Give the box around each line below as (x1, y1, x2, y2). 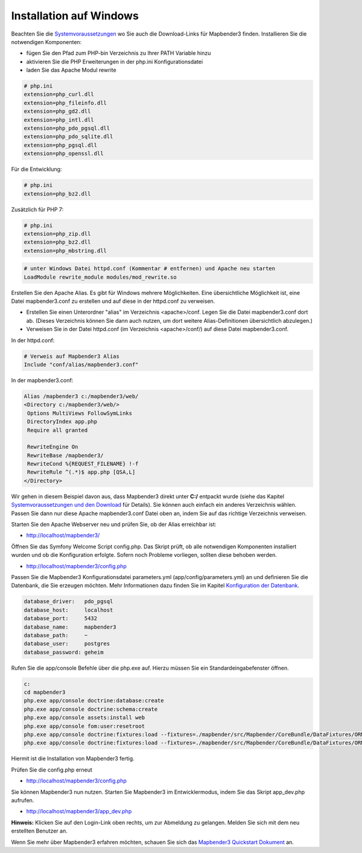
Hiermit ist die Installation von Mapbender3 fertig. (11, 755, 135, 763)
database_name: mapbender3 (24, 623, 117, 630)
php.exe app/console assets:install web (24, 714, 145, 721)
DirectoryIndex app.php (27, 418, 98, 425)
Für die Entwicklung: (11, 166, 62, 173)
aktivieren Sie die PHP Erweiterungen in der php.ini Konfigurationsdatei (26, 58, 203, 65)
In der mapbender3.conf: (11, 376, 74, 384)
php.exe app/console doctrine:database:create (24, 697, 164, 704)
